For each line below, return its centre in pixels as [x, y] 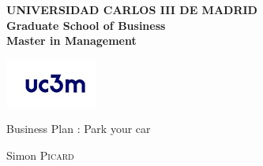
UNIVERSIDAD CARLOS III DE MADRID [132, 9]
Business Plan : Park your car [79, 129]
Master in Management [71, 41]
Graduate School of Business [86, 25]
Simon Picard [40, 155]
